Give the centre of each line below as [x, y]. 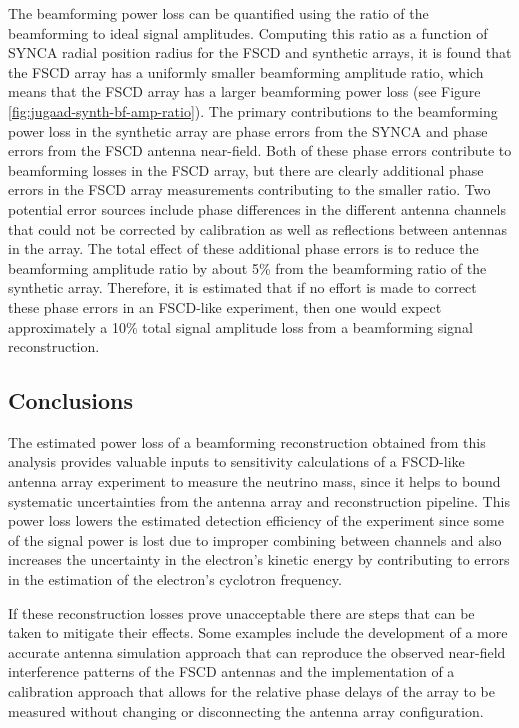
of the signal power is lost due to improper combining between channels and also [255, 539]
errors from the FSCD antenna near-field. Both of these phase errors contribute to [260, 150]
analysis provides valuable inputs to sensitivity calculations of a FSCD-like [236, 461]
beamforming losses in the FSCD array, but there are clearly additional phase [246, 169]
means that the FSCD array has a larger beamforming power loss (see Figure [244, 91]
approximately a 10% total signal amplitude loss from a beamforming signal [240, 326]
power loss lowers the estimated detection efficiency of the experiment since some [256, 520]
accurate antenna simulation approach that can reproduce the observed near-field [257, 651]
